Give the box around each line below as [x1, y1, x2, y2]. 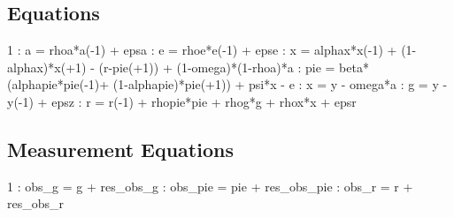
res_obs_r [7, 194, 65, 213]
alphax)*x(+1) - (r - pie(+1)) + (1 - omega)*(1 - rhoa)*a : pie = [7, 57, 335, 76]
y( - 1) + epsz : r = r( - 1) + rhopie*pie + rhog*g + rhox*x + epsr [7, 92, 357, 110]
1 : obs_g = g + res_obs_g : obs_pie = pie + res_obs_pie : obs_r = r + [7, 176, 413, 195]
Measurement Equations [7, 135, 234, 162]
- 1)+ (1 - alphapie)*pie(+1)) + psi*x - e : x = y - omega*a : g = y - [84, 75, 448, 94]
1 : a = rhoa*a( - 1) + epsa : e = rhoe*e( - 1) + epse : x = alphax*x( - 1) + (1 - [7, 41, 417, 59]
